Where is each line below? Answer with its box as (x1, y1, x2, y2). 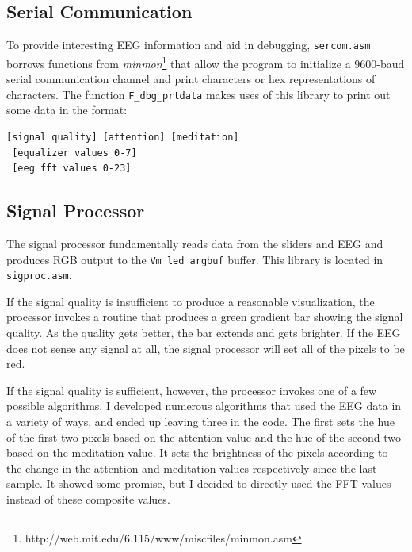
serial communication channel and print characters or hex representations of (6, 71, 376, 87)
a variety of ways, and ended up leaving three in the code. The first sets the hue (6, 413, 395, 429)
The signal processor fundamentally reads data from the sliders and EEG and (6, 235, 383, 251)
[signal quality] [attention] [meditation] (6, 131, 239, 143)
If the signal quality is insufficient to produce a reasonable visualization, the (6, 293, 375, 309)
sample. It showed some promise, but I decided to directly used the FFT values (6, 475, 391, 492)
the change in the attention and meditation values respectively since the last (6, 459, 377, 476)
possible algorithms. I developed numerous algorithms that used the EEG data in (6, 397, 402, 414)
